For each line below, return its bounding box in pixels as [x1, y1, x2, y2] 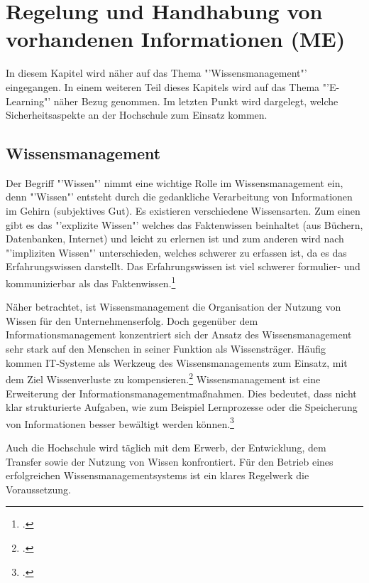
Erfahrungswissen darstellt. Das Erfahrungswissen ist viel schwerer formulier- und [6, 259, 360, 274]
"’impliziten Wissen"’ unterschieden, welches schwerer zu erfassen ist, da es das [6, 245, 347, 260]
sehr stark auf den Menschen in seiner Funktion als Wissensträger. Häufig [6, 341, 326, 356]
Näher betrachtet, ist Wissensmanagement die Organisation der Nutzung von [6, 299, 341, 314]
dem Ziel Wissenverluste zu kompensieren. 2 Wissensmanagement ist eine [6, 370, 321, 386]
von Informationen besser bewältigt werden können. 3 [6, 414, 234, 431]
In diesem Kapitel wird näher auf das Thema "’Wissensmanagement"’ [6, 65, 307, 80]
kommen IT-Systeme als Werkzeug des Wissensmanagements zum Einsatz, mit [6, 355, 348, 370]
